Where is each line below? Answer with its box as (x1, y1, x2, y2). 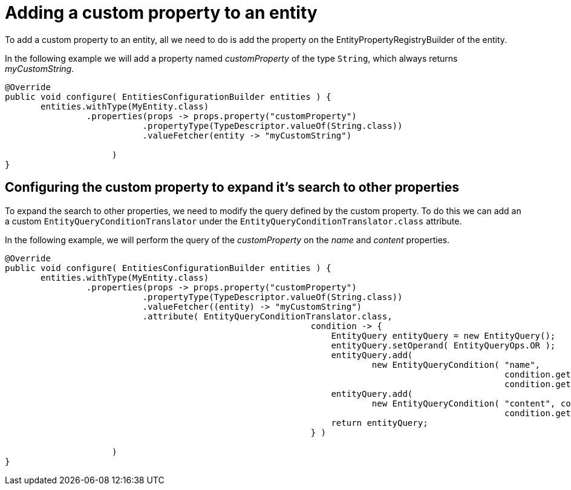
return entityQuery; (331, 417, 428, 428)
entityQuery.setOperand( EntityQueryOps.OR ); (331, 340, 556, 350)
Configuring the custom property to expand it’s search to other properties (5, 180, 459, 195)
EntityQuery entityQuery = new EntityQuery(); (331, 330, 556, 341)
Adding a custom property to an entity (5, 2, 318, 23)
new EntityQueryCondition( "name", (371, 359, 541, 370)
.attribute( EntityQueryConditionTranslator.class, (142, 311, 393, 321)
